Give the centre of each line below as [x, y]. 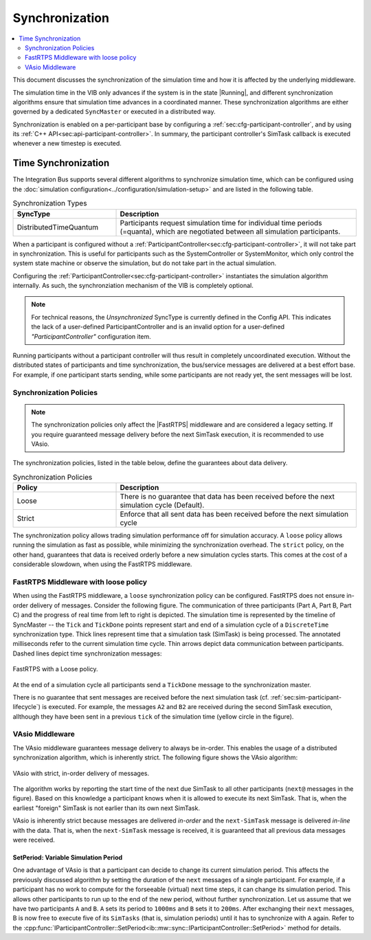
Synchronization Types [50, 203]
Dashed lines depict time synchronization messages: [87, 653]
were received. [34, 840]
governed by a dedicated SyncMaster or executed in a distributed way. [114, 112]
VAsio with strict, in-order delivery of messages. [81, 773]
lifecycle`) [27, 707]
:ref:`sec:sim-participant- [306, 697]
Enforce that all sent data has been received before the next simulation [234, 514]
